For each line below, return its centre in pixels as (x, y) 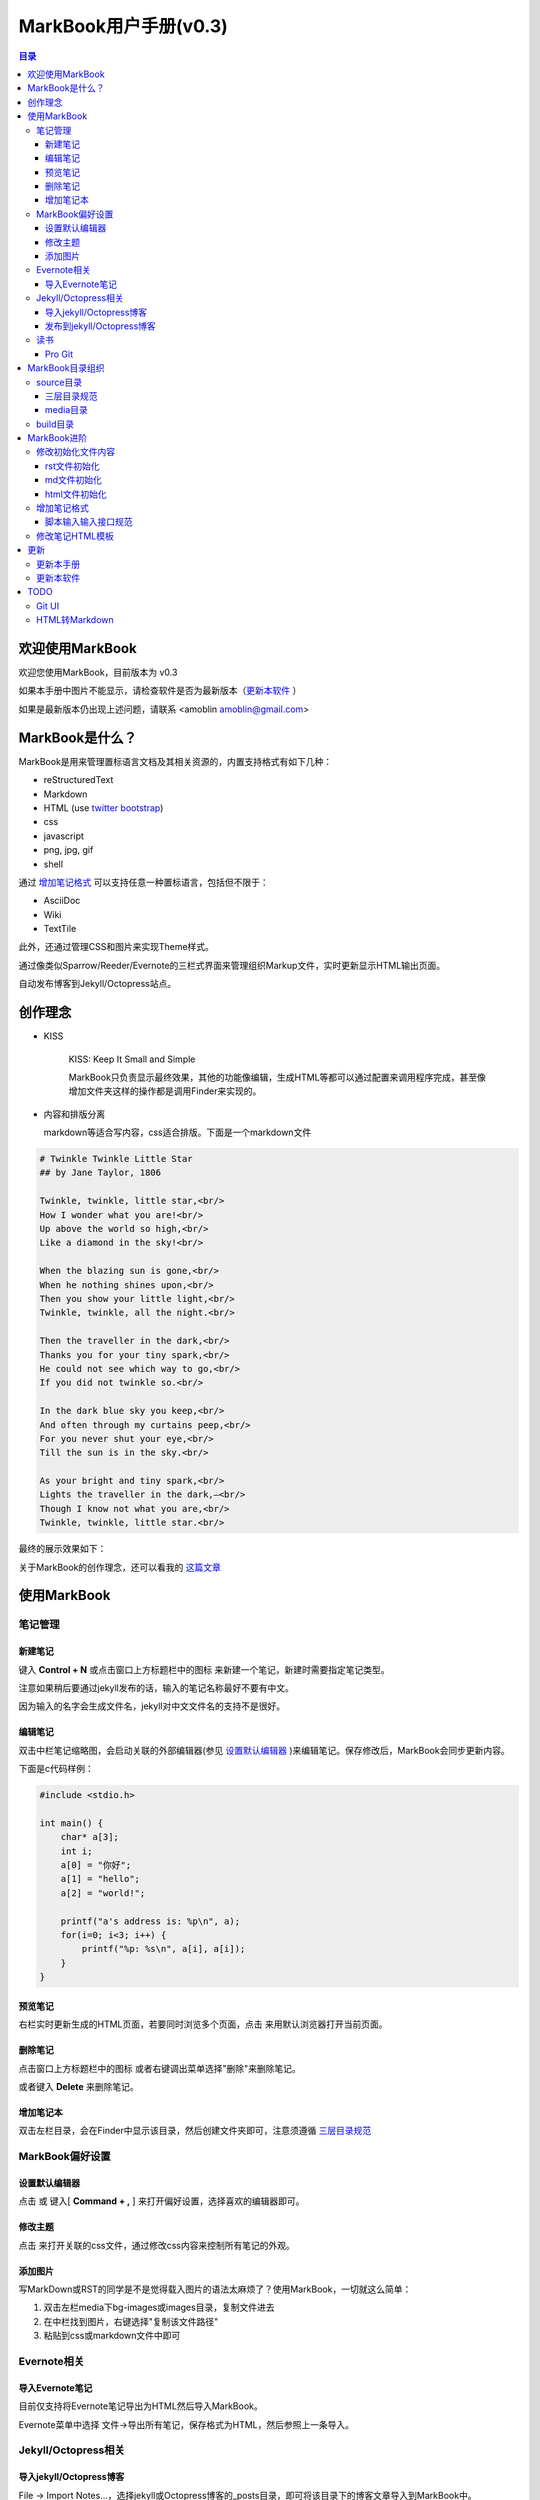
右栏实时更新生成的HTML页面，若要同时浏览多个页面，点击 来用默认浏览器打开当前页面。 (203, 2024)
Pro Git (59, 354)
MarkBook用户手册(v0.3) (123, 26)
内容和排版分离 (74, 1114)
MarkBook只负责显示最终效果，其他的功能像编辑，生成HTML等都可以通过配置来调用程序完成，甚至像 (277, 1077)
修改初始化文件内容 (75, 452)
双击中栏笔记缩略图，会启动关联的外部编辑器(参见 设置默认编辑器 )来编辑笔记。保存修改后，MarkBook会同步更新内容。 (264, 1750)
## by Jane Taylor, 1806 (100, 1173)
